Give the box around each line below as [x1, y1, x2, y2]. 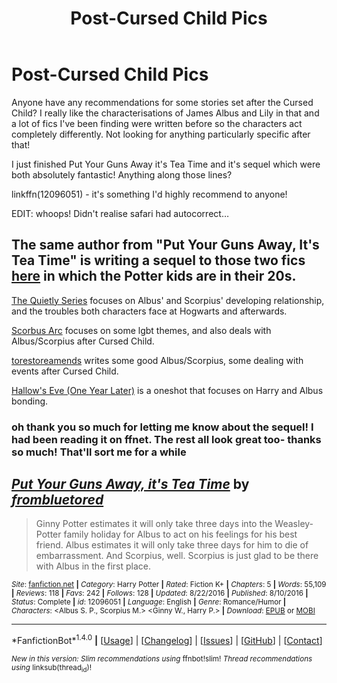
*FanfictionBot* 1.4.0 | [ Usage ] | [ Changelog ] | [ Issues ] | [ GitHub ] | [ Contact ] [11, 633, 323, 647]
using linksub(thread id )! [11, 663, 92, 674]
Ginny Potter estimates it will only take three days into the [35, 518, 273, 530]
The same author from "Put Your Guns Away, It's [11, 237, 320, 254]
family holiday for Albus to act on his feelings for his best [63, 528, 298, 541]
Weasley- [274, 518, 314, 530]
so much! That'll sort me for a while [11, 445, 187, 459]
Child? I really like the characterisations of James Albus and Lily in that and [11, 107, 320, 119]
